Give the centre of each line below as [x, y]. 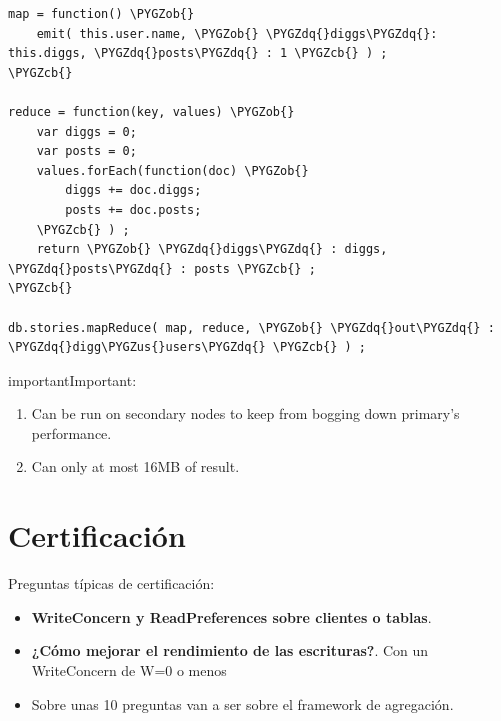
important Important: [72, 379]
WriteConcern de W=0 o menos [129, 669]
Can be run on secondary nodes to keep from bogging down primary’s [245, 413]
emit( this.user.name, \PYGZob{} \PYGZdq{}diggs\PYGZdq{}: [237, 33]
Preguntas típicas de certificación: [111, 583]
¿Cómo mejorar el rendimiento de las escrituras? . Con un [230, 650]
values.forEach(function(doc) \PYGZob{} [172, 170]
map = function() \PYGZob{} [101, 14]
